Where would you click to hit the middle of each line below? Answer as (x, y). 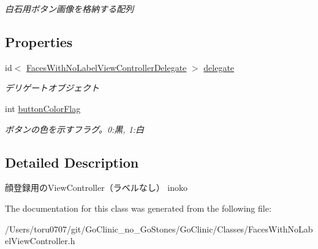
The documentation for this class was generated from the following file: (138, 208)
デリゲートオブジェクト (52, 88)
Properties (39, 41)
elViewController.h (40, 241)
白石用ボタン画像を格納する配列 (69, 9)
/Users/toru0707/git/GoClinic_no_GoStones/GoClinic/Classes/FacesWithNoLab (159, 229)
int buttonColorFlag (43, 108)
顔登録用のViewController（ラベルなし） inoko (96, 188)
